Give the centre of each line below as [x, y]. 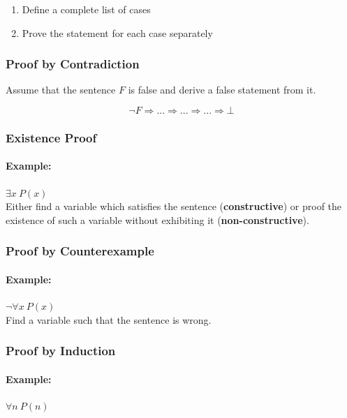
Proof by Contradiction [73, 64]
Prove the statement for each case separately [117, 32]
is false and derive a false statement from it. [222, 90]
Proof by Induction [61, 351]
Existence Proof [51, 137]
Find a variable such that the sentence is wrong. [109, 319]
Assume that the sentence [61, 90]
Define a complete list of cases [86, 9]
